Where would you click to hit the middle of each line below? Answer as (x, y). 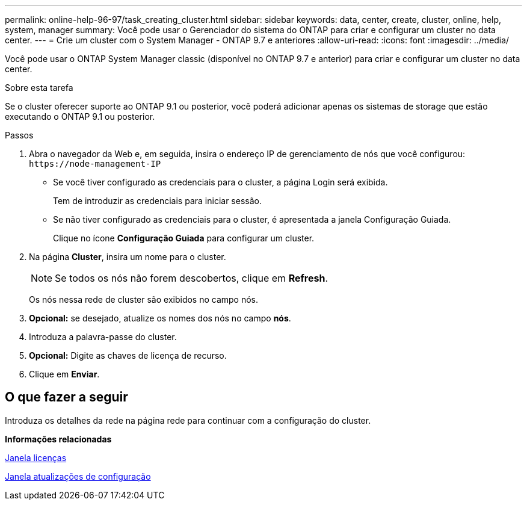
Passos (19, 135)
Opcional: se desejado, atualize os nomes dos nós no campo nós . (160, 318)
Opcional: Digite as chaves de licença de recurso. (128, 355)
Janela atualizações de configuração (78, 476)
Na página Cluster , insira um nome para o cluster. (128, 257)
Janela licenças (36, 457)
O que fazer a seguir (66, 397)
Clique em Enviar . (64, 374)
